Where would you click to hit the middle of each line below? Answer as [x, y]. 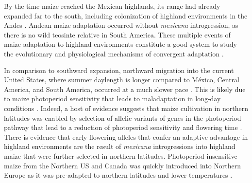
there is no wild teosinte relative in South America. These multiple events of [117, 34]
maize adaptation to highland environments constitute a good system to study [120, 44]
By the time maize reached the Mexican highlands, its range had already [112, 6]
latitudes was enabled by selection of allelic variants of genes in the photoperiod [123, 118]
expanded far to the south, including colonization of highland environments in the [126, 15]
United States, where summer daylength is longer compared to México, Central [122, 80]
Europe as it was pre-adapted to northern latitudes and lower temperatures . [118, 175]
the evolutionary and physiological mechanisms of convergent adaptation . [114, 53]
